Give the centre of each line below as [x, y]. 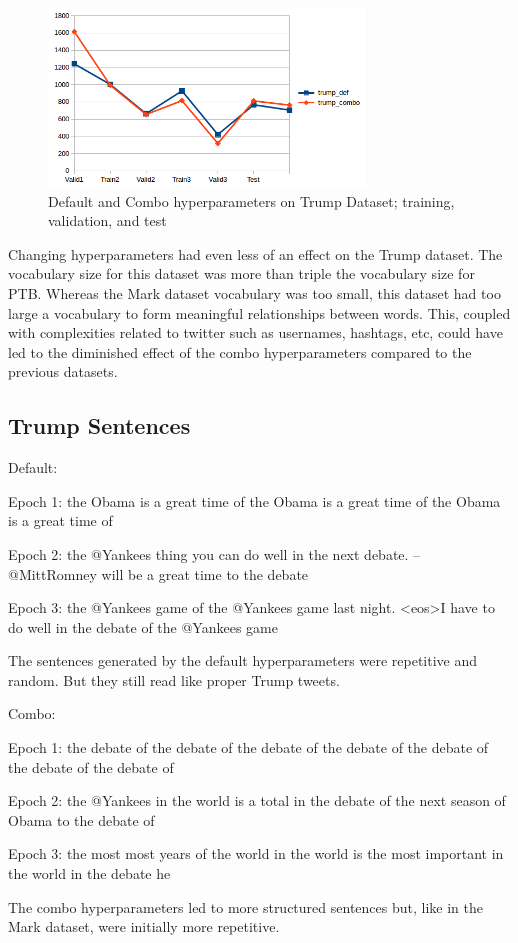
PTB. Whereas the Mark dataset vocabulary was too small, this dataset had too [254, 292]
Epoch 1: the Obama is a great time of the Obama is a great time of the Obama [254, 500]
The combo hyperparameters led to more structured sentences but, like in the [245, 906]
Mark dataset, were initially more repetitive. [144, 926]
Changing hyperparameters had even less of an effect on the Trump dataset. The [255, 253]
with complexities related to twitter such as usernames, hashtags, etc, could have [255, 332]
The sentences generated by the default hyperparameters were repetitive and [243, 660]
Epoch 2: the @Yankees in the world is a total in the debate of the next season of [257, 800]
